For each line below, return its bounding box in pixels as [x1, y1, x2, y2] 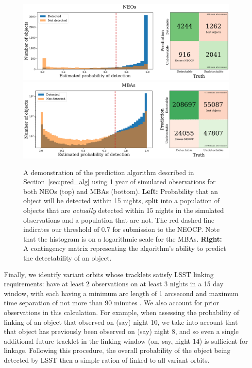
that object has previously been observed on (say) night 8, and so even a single [4, 326, 239, 336]
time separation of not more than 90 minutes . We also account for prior [4, 298, 219, 308]
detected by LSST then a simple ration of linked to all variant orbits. [4, 354, 210, 365]
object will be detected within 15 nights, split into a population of [23, 195, 220, 206]
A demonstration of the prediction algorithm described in [23, 167, 194, 177]
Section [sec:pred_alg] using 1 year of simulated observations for [23, 176, 216, 187]
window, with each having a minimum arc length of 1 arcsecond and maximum [4, 288, 239, 298]
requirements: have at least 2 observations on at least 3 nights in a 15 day [4, 279, 224, 289]
